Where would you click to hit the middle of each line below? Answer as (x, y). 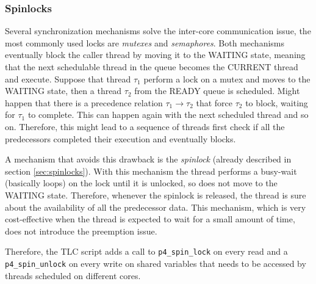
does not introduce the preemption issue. (81, 231)
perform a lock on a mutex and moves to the (227, 78)
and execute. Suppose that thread (68, 78)
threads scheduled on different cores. (73, 275)
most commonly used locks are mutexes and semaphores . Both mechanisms (145, 42)
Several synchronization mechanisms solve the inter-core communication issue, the (158, 31)
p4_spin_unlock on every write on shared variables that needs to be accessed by (156, 263)
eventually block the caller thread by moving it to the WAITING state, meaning (155, 55)
